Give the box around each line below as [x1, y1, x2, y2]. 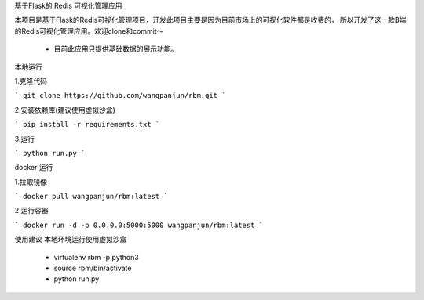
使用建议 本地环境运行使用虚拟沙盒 [14, 235, 127, 244]
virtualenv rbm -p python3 [53, 252, 139, 262]
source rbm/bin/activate [53, 263, 132, 273]
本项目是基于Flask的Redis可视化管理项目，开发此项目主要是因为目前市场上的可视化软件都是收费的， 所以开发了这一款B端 [14, 16, 408, 25]
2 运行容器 [14, 206, 49, 215]
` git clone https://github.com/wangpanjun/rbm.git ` [14, 91, 226, 100]
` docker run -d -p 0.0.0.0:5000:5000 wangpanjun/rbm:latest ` [14, 220, 263, 230]
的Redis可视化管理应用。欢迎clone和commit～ [14, 26, 164, 35]
